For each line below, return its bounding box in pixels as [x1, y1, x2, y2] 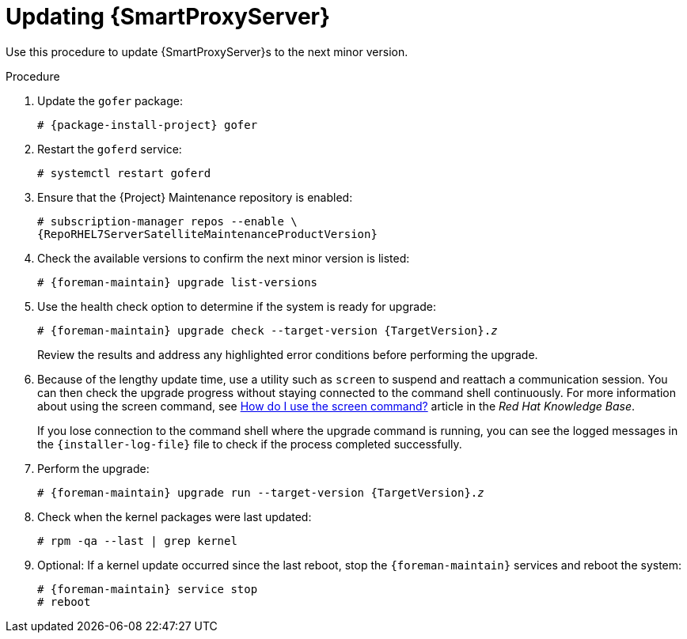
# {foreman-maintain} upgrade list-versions [37, 275, 318, 289]
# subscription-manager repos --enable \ [37, 214, 298, 228]
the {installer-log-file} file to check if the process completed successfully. [37, 437, 462, 451]
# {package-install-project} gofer [37, 118, 258, 131]
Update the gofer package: [37, 93, 183, 108]
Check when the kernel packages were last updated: [37, 509, 312, 524]
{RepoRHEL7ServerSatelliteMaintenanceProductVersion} [37, 227, 378, 240]
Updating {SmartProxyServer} [6, 3, 331, 30]
